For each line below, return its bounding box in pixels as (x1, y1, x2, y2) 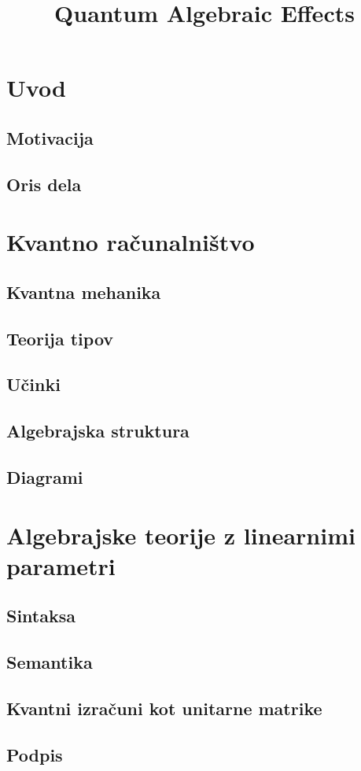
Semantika (6, 650, 93, 674)
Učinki (6, 372, 61, 397)
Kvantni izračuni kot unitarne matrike (6, 695, 322, 720)
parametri (6, 549, 116, 581)
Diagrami (6, 465, 83, 489)
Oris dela (6, 172, 82, 196)
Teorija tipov (6, 326, 114, 350)
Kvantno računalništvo (6, 226, 255, 258)
